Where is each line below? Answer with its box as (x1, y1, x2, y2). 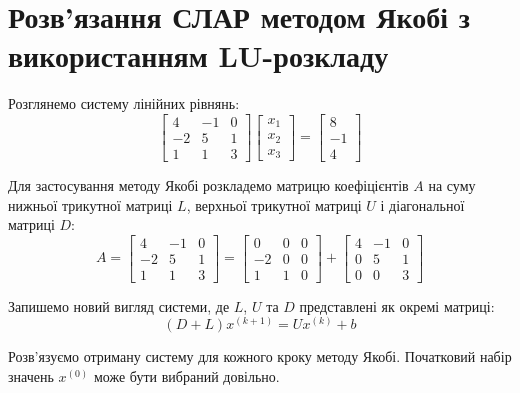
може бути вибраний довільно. (93, 366, 280, 387)
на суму (428, 175, 476, 195)
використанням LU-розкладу (8, 35, 389, 76)
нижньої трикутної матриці (8, 194, 173, 215)
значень (8, 366, 54, 387)
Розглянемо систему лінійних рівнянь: (8, 93, 240, 114)
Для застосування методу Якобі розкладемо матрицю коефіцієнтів (8, 175, 409, 195)
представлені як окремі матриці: (299, 295, 495, 316)
